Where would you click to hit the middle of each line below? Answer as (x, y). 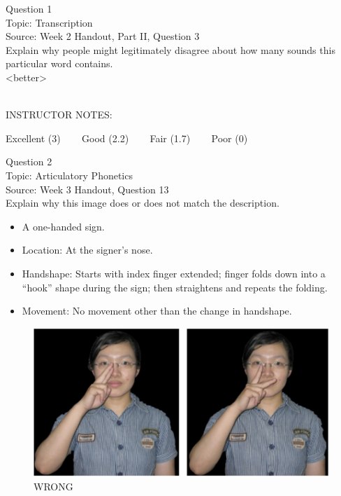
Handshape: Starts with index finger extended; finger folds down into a (174, 273)
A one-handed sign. (63, 226)
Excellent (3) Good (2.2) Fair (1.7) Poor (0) (127, 138)
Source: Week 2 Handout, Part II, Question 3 (103, 36)
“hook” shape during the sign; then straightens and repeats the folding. (175, 287)
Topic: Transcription (49, 22)
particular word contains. (59, 63)
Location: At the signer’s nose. (87, 250)
